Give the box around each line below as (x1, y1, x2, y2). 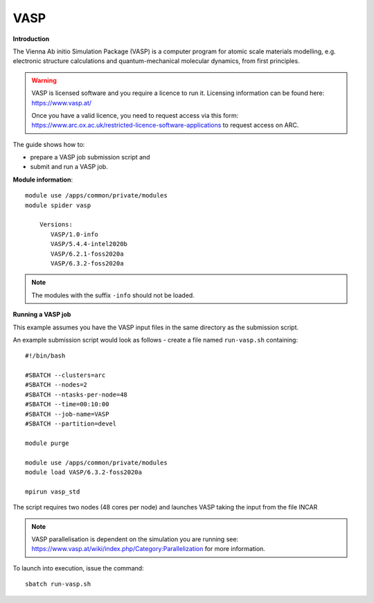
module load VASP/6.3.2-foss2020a (25, 469, 142, 476)
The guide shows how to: (12, 140, 85, 148)
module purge (25, 439, 69, 447)
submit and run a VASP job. (30, 163, 109, 171)
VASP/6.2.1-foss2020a (51, 250, 124, 258)
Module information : (12, 175, 73, 184)
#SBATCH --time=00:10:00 (25, 401, 109, 408)
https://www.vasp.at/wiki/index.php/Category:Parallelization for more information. (31, 545, 266, 553)
